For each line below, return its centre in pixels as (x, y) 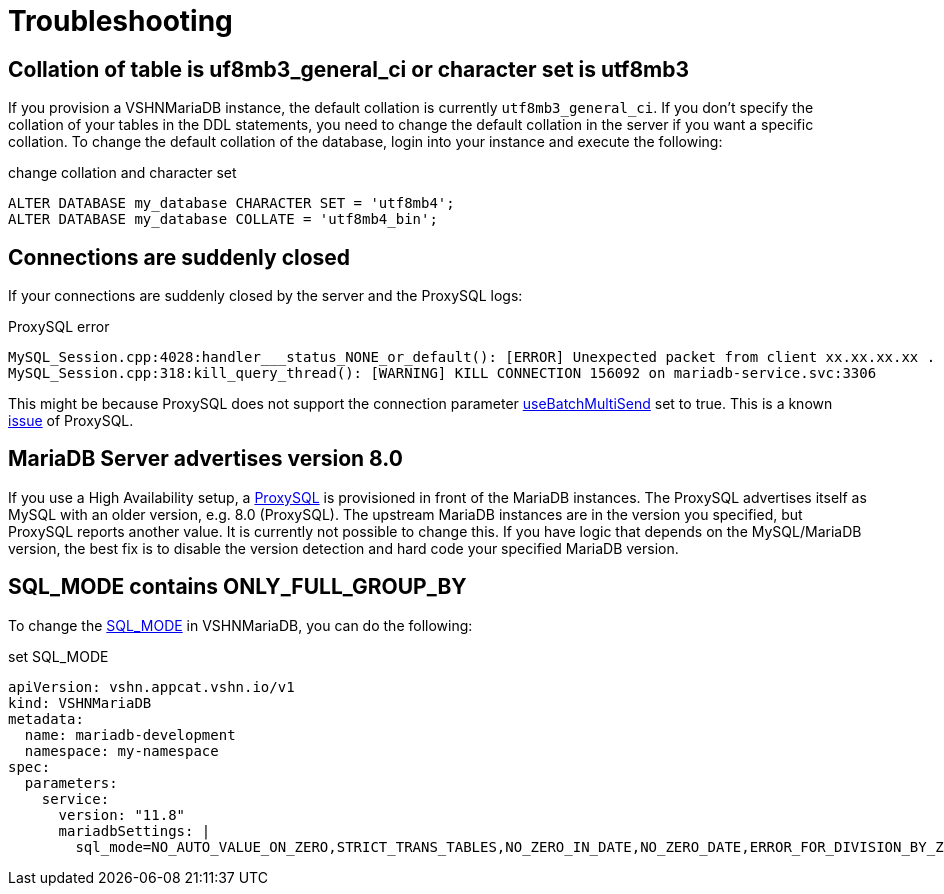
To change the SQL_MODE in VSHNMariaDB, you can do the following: (240, 625)
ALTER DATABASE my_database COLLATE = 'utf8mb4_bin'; (223, 219)
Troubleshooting (120, 21)
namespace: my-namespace (121, 750)
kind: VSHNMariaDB (80, 702)
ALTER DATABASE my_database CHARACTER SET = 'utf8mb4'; (231, 203)
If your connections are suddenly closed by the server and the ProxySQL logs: (265, 296)
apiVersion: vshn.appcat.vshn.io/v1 (151, 686)
